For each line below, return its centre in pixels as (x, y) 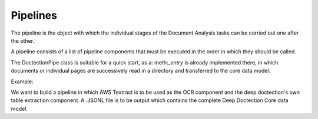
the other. (23, 40)
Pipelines (34, 15)
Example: (22, 81)
